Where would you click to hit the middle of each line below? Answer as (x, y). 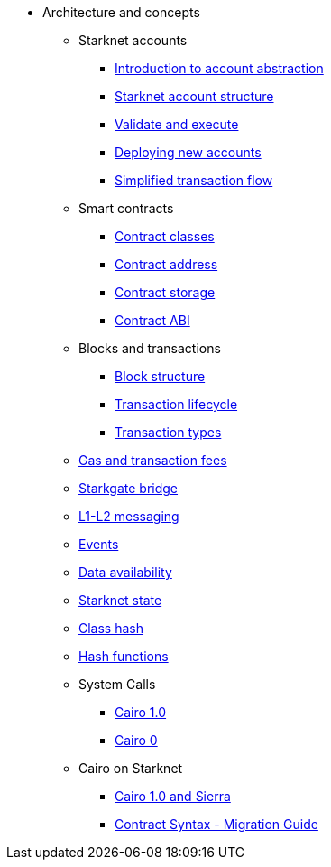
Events (99, 544)
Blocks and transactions (150, 348)
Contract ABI (152, 320)
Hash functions (124, 656)
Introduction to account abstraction (219, 68)
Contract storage (165, 292)
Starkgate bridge (129, 488)
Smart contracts (126, 208)
